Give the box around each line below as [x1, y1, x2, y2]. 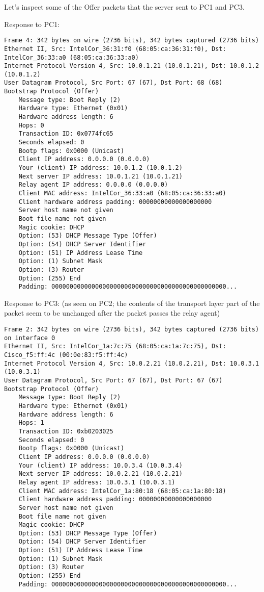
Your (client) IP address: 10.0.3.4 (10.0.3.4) [18, 461, 183, 469]
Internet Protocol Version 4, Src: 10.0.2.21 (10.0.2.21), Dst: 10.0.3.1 [4, 359, 259, 367]
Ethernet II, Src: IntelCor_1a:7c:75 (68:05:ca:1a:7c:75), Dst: [4, 343, 226, 350]
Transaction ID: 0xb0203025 [18, 427, 113, 435]
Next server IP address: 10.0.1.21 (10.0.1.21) [18, 172, 183, 180]
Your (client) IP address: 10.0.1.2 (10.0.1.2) [18, 164, 183, 172]
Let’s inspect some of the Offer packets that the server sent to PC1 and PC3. [4, 2, 245, 12]
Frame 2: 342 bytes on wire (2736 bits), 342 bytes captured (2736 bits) [4, 326, 259, 333]
